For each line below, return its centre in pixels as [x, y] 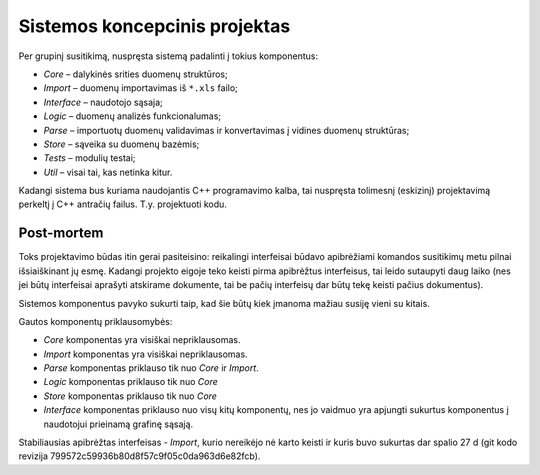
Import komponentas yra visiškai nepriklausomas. [146, 354]
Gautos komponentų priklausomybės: [95, 321]
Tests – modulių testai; [89, 158]
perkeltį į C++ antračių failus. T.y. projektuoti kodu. [122, 204]
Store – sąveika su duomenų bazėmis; [121, 144]
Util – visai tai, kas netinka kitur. [108, 172]
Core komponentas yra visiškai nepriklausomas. [142, 340]
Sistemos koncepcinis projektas [154, 26]
